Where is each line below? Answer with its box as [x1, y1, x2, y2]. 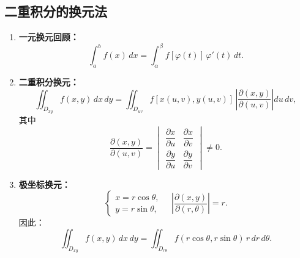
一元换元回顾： [18, 30, 79, 43]
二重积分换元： [18, 76, 79, 88]
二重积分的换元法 [4, 2, 107, 21]
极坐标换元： [18, 177, 70, 190]
